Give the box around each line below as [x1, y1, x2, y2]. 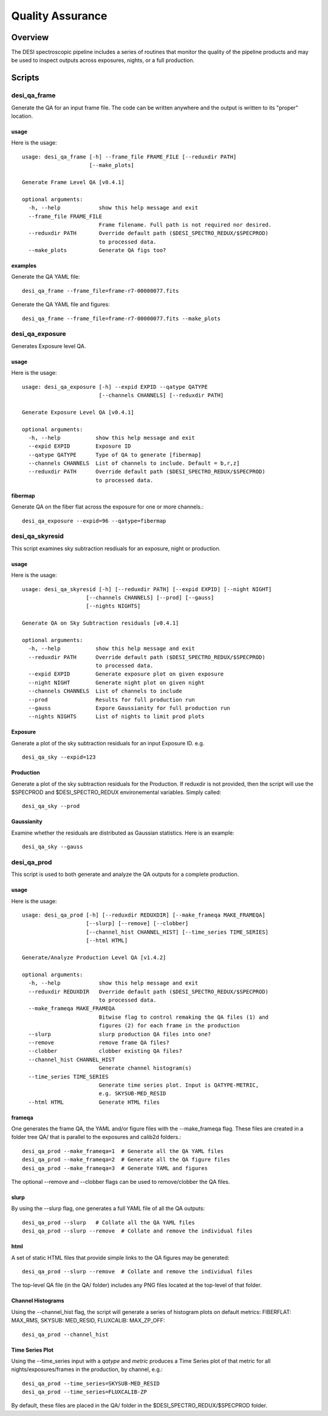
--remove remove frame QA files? [28, 1039, 169, 1046]
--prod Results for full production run [28, 696, 196, 703]
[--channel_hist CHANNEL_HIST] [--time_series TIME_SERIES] [86, 928, 269, 935]
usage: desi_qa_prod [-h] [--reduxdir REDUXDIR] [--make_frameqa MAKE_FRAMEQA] [22, 912, 265, 918]
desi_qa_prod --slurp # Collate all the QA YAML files [22, 1219, 196, 1226]
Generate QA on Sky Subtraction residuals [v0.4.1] [22, 620, 179, 627]
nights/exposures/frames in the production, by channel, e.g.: [11, 1366, 163, 1373]
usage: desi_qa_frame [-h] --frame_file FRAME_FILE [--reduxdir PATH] [22, 153, 237, 160]
